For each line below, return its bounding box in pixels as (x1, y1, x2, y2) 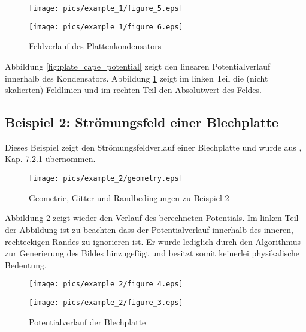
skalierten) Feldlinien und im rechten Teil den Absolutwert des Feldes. (5, 83, 262, 96)
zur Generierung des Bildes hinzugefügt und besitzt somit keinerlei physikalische (5, 247, 300, 259)
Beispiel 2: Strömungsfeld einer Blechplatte (5, 113, 278, 131)
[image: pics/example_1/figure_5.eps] (29, 4, 183, 13)
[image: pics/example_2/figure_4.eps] (29, 280, 183, 289)
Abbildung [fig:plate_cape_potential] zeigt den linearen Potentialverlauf (5, 59, 271, 72)
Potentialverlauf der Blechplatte (29, 315, 146, 328)
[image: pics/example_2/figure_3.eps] (29, 298, 183, 307)
